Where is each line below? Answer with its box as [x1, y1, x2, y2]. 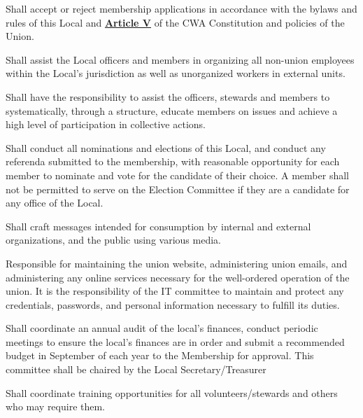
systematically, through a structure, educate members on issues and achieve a [6, 103, 338, 118]
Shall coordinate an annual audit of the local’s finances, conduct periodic [6, 321, 318, 335]
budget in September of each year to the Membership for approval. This [6, 348, 314, 363]
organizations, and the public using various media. [6, 232, 221, 247]
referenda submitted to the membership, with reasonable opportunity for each [6, 154, 340, 169]
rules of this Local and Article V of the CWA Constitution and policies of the [6, 15, 345, 29]
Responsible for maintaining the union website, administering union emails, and [6, 256, 348, 270]
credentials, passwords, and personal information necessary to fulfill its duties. [6, 297, 340, 312]
